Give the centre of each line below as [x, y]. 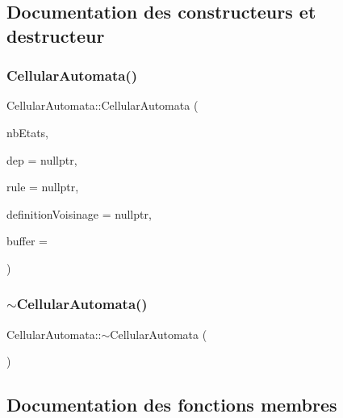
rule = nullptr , [43, 187]
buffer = [27, 241]
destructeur [56, 35]
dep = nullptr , [42, 159]
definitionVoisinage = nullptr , [79, 213]
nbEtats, [28, 132]
